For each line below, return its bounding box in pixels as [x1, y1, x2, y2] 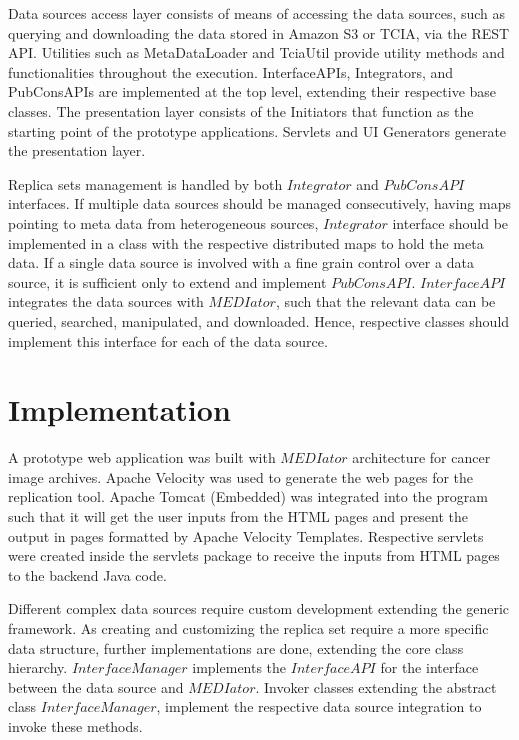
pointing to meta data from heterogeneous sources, [8, 212, 319, 233]
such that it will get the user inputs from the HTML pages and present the [8, 506, 468, 526]
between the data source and [8, 676, 184, 697]
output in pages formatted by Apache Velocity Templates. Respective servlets [8, 525, 484, 546]
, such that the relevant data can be [275, 291, 496, 312]
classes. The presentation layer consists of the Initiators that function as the [8, 100, 474, 121]
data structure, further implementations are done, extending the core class [8, 637, 464, 658]
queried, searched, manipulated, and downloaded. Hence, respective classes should [8, 310, 510, 331]
